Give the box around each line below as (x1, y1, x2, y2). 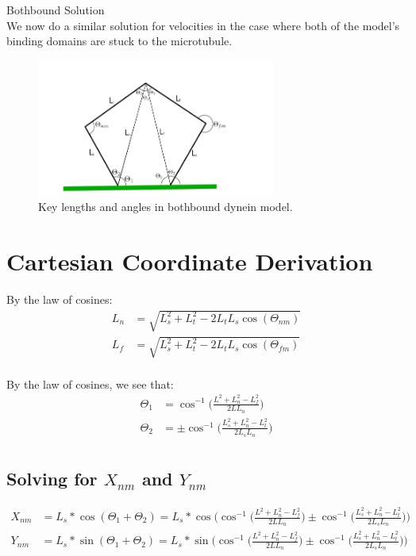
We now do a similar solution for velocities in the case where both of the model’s (6, 17, 400, 33)
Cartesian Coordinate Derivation (6, 244, 373, 277)
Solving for (6, 466, 98, 491)
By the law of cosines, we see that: (6, 375, 174, 392)
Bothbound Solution (6, 2, 105, 17)
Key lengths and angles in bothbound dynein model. (38, 198, 293, 215)
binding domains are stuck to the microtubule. (6, 33, 233, 49)
